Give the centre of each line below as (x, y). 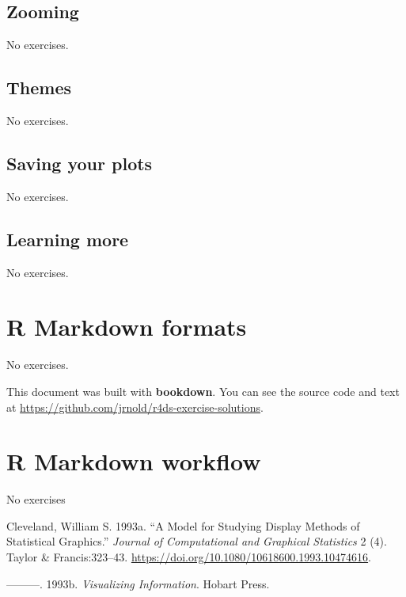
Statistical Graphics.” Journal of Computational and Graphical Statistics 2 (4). (197, 541)
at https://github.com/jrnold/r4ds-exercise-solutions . (135, 407)
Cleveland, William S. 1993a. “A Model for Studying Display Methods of (183, 525)
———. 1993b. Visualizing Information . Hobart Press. (138, 583)
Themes (39, 87)
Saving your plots (80, 163)
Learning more (68, 239)
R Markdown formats (127, 327)
